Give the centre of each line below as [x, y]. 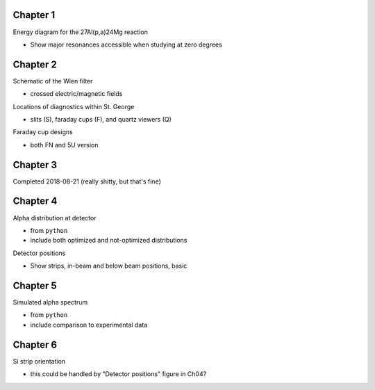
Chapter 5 [35, 285]
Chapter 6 [35, 344]
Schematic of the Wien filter [53, 81]
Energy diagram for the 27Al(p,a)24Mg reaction [81, 32]
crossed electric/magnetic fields [76, 94]
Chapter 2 [35, 64]
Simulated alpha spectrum [50, 302]
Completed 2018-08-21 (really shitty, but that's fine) [87, 181]
